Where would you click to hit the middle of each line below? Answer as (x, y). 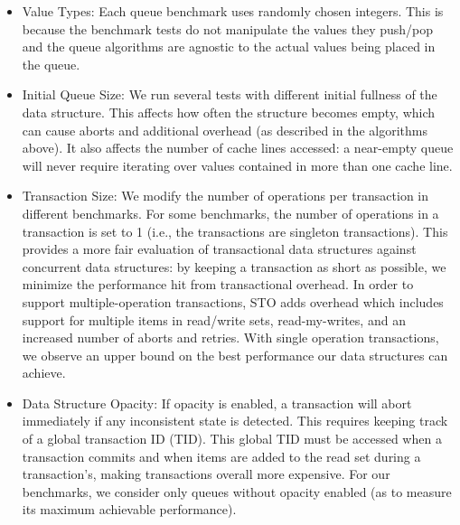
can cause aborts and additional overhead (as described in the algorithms (225, 130)
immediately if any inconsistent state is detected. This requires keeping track (235, 421)
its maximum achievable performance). (129, 509)
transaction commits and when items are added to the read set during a (221, 456)
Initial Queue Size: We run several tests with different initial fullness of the (230, 94)
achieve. (44, 373)
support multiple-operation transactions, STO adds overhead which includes (233, 301)
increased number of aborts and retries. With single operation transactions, (230, 337)
